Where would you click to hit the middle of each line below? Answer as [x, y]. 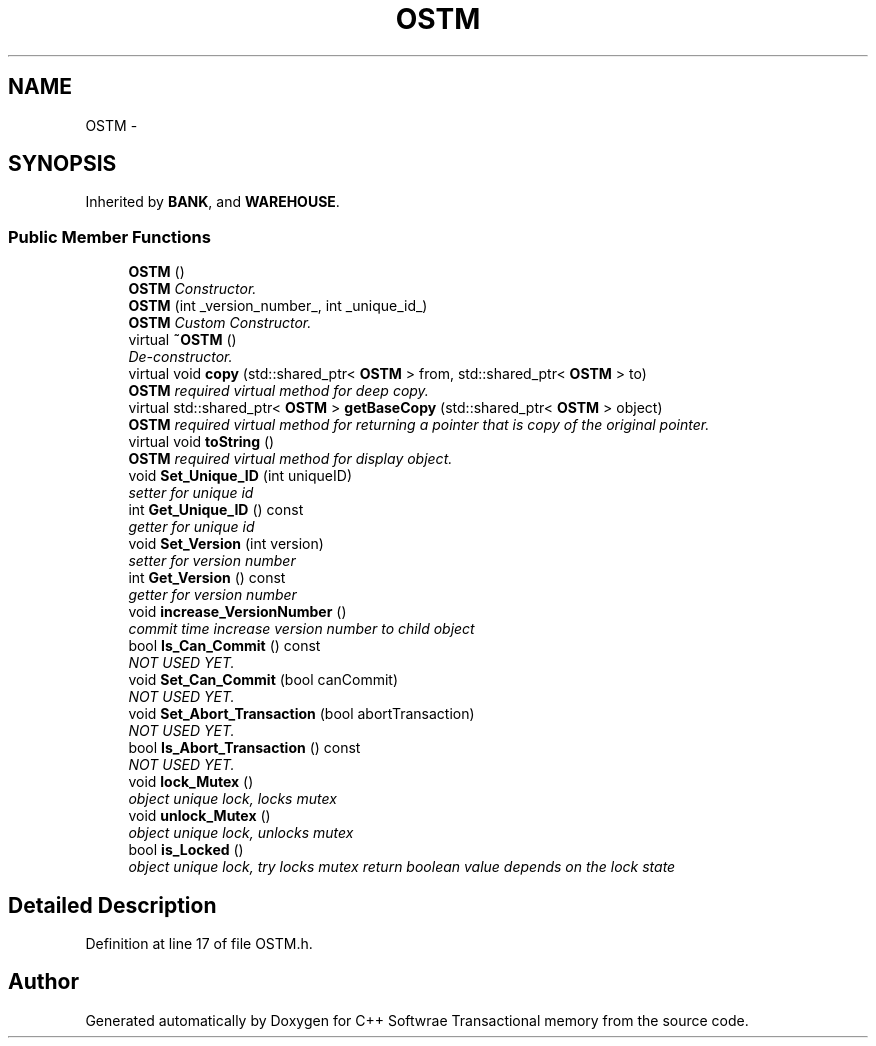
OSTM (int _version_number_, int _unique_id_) [278, 306]
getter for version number [212, 595]
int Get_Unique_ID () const [216, 510]
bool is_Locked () [186, 850]
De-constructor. [180, 357]
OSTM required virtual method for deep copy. [278, 391]
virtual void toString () [201, 442]
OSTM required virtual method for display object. [290, 459]
